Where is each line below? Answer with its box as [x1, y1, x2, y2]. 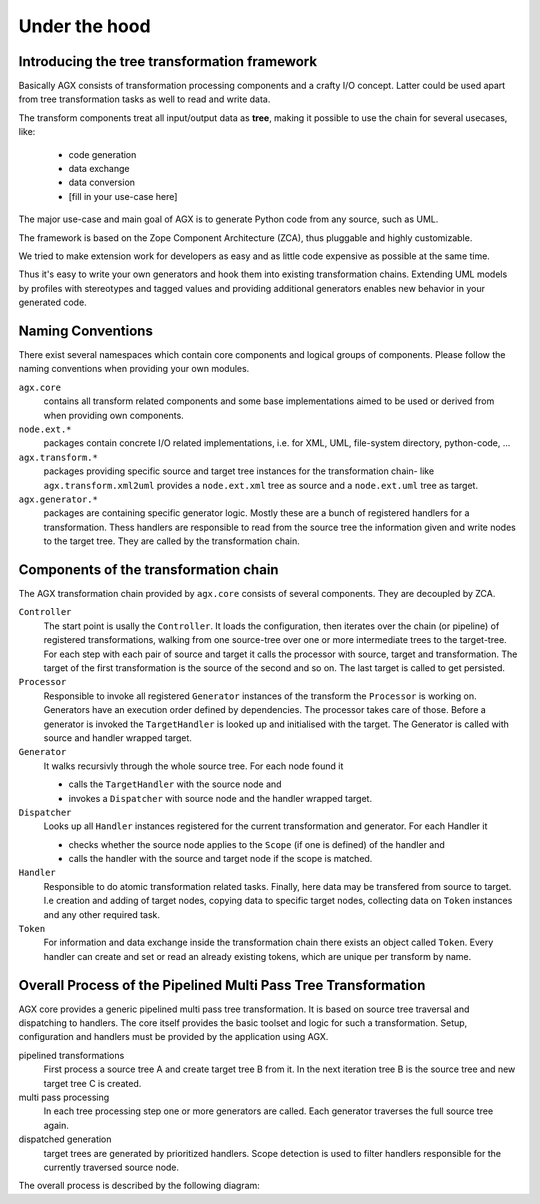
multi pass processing [18, 1091, 110, 1104]
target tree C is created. [43, 1077, 142, 1089]
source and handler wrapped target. [43, 731, 192, 744]
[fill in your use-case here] [68, 190, 178, 202]
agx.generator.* [18, 493, 99, 505]
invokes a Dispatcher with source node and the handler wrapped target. [68, 792, 373, 804]
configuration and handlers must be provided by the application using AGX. [18, 1031, 329, 1043]
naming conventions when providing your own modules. [18, 363, 250, 375]
